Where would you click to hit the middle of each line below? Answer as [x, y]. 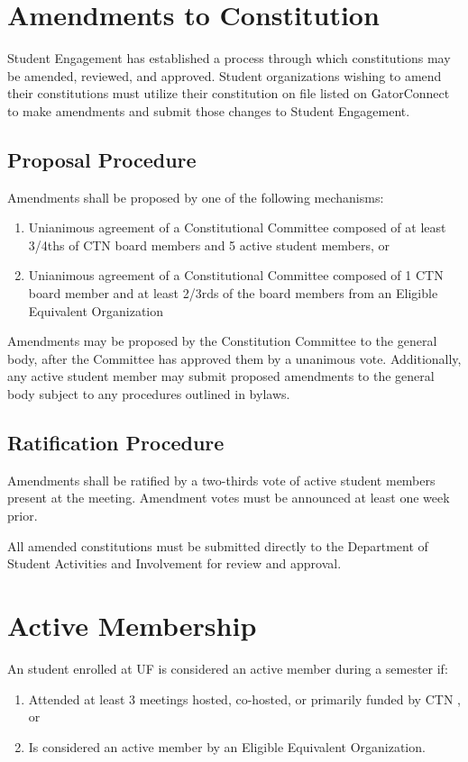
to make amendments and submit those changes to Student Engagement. [209, 110]
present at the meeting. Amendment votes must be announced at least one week [229, 498]
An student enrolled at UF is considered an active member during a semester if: [228, 668]
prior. [23, 516]
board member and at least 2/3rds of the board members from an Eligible [233, 293]
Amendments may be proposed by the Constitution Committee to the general [222, 341]
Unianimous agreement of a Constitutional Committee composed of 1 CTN [236, 275]
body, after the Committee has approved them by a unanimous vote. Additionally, [234, 358]
